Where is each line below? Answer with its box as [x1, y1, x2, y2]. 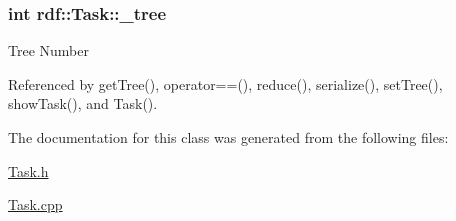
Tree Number [8, 40, 89, 61]
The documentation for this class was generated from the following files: [8, 127, 449, 147]
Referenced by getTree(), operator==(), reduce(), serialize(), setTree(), [8, 73, 443, 94]
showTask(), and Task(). [8, 93, 158, 114]
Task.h [8, 160, 49, 181]
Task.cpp [8, 194, 63, 215]
